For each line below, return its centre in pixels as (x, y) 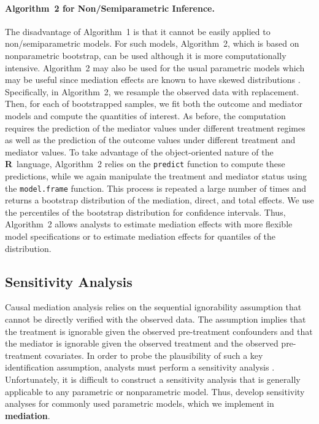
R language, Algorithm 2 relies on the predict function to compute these (145, 164)
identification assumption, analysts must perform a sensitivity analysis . (140, 367)
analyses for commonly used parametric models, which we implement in (140, 403)
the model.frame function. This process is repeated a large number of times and (156, 188)
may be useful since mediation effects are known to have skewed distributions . (153, 80)
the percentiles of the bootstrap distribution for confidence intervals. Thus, (145, 212)
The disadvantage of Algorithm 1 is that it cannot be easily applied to (138, 31)
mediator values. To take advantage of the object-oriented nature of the (139, 151)
